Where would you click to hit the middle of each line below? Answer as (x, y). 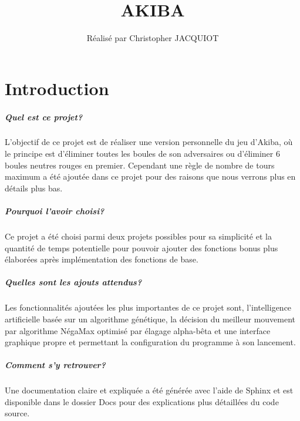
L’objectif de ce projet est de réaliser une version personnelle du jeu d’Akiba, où (149, 142)
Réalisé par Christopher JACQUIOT (153, 38)
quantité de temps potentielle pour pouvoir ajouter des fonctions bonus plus (141, 247)
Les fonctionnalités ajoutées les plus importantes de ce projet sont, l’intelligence (148, 307)
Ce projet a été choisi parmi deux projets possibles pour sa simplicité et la (138, 236)
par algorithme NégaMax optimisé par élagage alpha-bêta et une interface (138, 330)
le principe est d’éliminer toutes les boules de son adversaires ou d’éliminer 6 (142, 154)
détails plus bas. (34, 188)
